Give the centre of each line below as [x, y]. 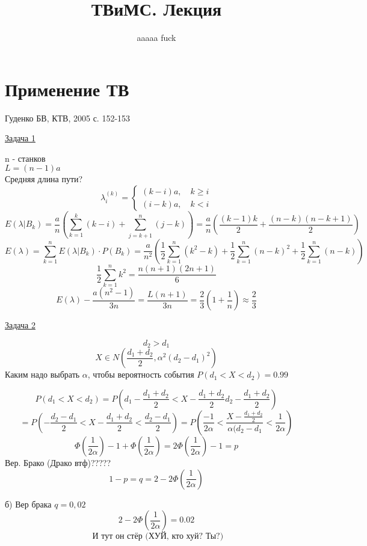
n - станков [25, 158]
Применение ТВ [67, 89]
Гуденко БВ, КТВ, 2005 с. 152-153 [68, 118]
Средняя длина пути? [44, 179]
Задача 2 [20, 325]
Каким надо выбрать [42, 374]
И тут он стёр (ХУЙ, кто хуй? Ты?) [158, 537]
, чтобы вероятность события [141, 374]
